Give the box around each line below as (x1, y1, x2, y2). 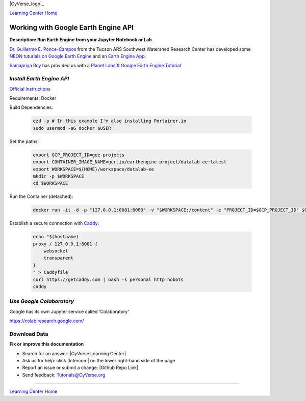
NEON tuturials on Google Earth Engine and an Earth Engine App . (9, 53, 146, 60)
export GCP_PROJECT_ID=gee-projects (33, 152, 125, 158)
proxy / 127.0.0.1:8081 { (33, 241, 98, 247)
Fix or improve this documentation (9, 341, 84, 347)
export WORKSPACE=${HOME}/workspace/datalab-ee (33, 166, 154, 172)
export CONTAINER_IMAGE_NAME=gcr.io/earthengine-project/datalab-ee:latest (33, 159, 227, 165)
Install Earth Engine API (9, 75, 69, 82)
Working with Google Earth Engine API (9, 23, 134, 32)
